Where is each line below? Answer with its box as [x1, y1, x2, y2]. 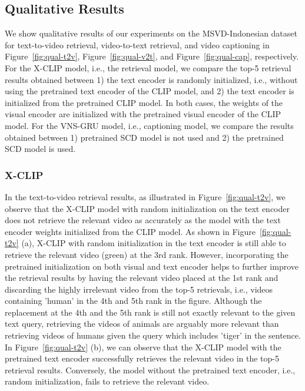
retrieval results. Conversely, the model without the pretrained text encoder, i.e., [5, 363, 296, 376]
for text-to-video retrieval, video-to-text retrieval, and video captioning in [5, 38, 270, 51]
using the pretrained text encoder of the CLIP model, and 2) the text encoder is [5, 85, 294, 97]
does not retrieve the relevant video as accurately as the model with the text [5, 214, 281, 226]
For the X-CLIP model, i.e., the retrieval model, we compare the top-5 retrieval [5, 61, 291, 74]
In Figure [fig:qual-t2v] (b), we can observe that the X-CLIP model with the [5, 340, 281, 353]
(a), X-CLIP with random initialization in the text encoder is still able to [21, 237, 286, 249]
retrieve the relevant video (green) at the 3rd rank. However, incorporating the [5, 248, 289, 260]
